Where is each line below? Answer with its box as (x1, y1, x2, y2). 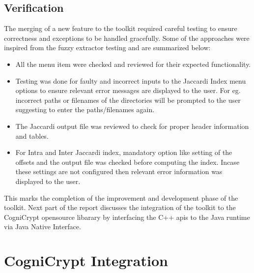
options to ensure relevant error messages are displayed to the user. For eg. (15, 85, 241, 95)
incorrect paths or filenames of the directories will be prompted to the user (15, 94, 241, 105)
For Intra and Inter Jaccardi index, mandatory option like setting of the (15, 147, 232, 157)
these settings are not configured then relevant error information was (15, 166, 223, 177)
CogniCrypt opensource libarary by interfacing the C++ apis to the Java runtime (4, 212, 250, 222)
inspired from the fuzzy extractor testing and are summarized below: (4, 42, 211, 53)
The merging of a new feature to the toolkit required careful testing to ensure (4, 23, 237, 33)
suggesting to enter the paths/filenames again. (15, 104, 155, 115)
